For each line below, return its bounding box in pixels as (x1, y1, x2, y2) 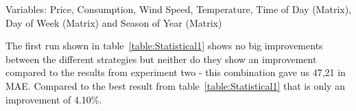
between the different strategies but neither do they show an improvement (5, 51, 317, 66)
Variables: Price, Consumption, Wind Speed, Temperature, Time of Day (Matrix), (5, 2, 352, 16)
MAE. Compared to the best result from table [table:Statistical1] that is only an (5, 78, 345, 92)
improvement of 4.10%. (5, 92, 102, 106)
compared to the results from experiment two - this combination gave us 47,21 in (5, 65, 346, 79)
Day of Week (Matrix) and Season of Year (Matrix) (5, 15, 222, 29)
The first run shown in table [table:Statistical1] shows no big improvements (5, 38, 323, 53)
